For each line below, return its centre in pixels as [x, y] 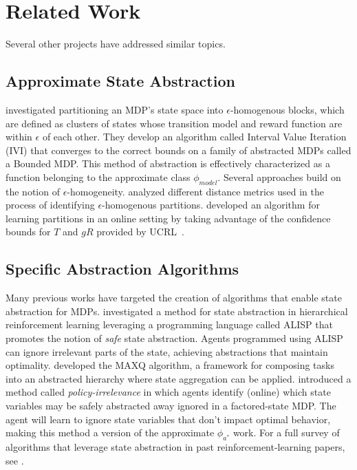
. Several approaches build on [279, 177]
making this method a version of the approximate [110, 432]
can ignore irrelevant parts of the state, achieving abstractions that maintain [167, 351]
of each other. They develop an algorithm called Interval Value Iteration [194, 137]
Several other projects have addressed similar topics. [116, 44]
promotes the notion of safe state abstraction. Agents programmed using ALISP [174, 338]
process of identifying [50, 205]
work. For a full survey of [286, 432]
